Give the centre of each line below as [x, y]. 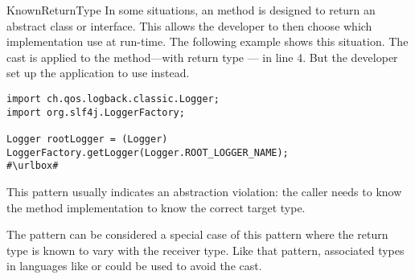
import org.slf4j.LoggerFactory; [96, 112]
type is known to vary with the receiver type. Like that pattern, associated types [205, 250]
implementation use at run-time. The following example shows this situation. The [207, 41]
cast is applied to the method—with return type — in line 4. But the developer [202, 57]
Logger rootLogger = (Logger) [87, 139]
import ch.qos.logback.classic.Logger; [113, 98]
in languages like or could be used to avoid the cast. [134, 266]
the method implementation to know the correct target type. [156, 207]
